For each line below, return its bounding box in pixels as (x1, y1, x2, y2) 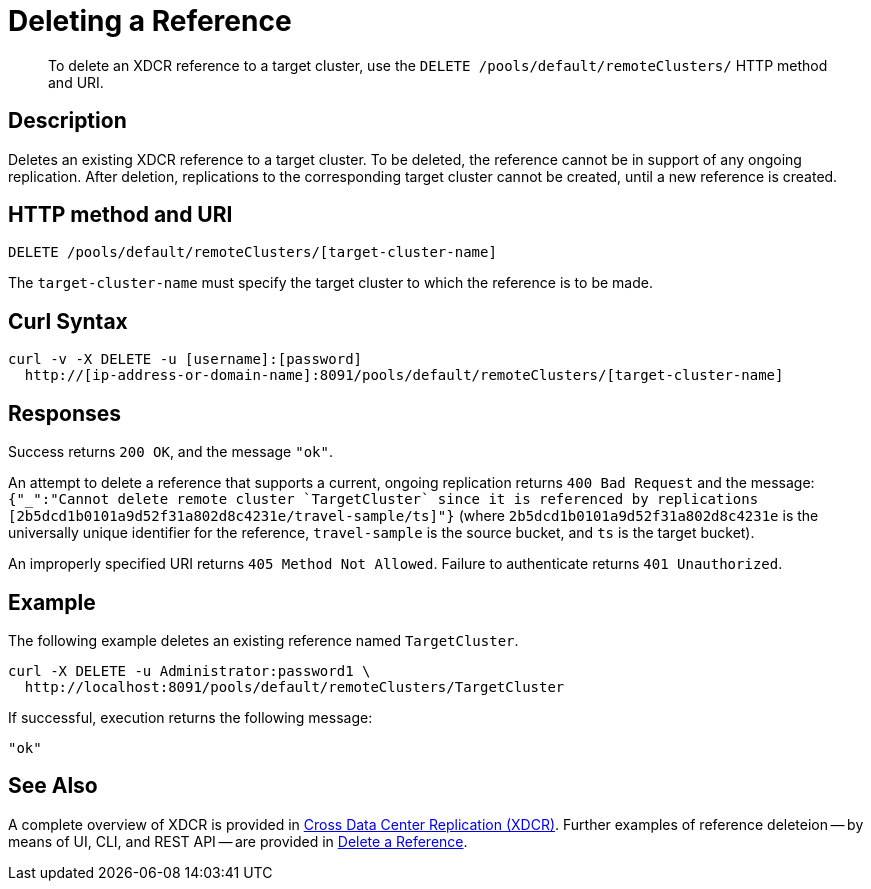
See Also (8, 773, 98, 799)
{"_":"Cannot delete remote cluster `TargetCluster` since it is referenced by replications (8, 491, 759, 508)
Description (8, 108, 127, 134)
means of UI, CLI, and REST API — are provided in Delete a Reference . (8, 832, 468, 850)
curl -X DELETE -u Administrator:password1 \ (8, 662, 371, 679)
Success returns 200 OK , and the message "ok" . (8, 443, 333, 461)
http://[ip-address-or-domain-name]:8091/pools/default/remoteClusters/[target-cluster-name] (24, 367, 784, 384)
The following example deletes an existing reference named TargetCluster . (8, 631, 519, 649)
